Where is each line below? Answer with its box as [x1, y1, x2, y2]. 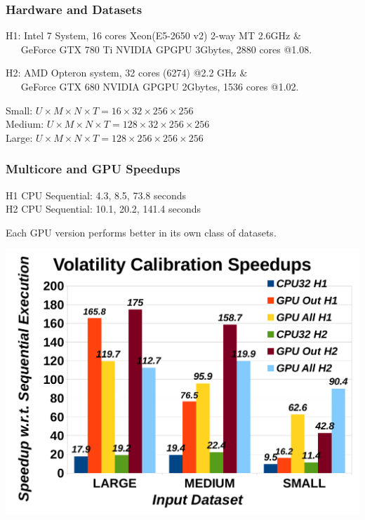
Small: [6, 102, 33, 117]
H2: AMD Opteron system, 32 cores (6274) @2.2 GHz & [6, 65, 248, 80]
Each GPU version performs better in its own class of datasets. [6, 225, 277, 239]
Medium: [6, 116, 44, 131]
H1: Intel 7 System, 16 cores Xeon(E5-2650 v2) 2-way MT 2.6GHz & [6, 28, 301, 43]
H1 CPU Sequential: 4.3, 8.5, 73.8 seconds [6, 187, 187, 202]
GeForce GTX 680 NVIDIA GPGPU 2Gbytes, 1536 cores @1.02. [20, 79, 299, 93]
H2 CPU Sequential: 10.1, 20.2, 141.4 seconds [6, 201, 201, 216]
